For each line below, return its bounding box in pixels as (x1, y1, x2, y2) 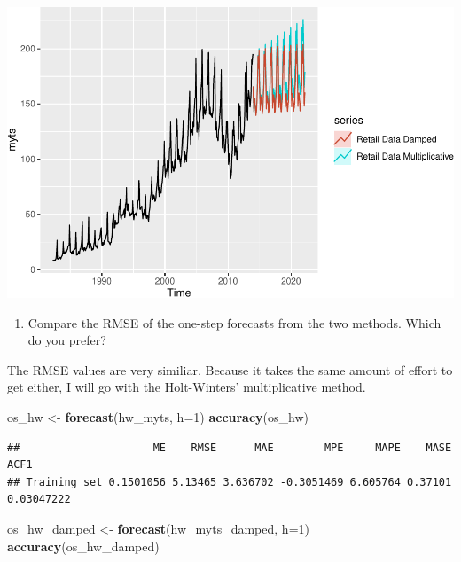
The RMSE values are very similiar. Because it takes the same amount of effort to (7, 360, 453, 379)
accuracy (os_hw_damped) (7, 536, 160, 555)
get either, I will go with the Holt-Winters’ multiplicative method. (7, 378, 366, 396)
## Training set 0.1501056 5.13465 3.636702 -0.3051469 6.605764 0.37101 (7, 475, 452, 488)
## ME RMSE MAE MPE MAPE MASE (7, 441, 452, 454)
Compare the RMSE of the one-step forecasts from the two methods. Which (27, 313, 441, 332)
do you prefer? (27, 331, 106, 349)
